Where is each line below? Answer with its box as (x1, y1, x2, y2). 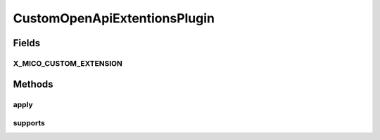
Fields (13, 37, 41, 49)
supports (13, 118, 46, 128)
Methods (13, 78, 53, 90)
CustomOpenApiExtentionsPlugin (13, 10, 215, 26)
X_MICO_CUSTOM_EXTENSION (13, 58, 123, 68)
